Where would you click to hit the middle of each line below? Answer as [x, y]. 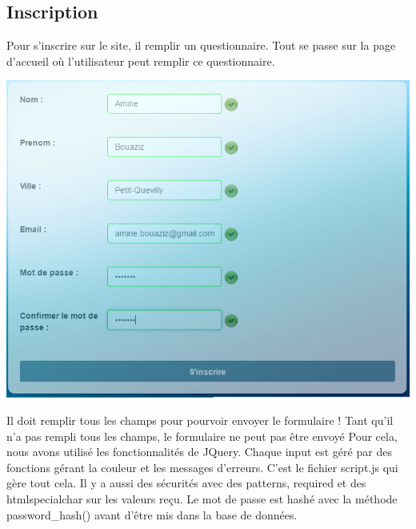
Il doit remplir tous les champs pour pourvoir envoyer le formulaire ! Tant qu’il [200, 420]
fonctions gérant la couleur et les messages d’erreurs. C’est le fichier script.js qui [202, 467]
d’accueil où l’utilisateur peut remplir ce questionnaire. [141, 61]
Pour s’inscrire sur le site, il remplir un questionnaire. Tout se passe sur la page [201, 45]
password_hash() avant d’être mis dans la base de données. [152, 514]
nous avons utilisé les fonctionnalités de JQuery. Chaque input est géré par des [199, 452]
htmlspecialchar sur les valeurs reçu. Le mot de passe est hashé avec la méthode [202, 499]
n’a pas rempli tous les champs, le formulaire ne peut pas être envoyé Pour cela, [202, 436]
